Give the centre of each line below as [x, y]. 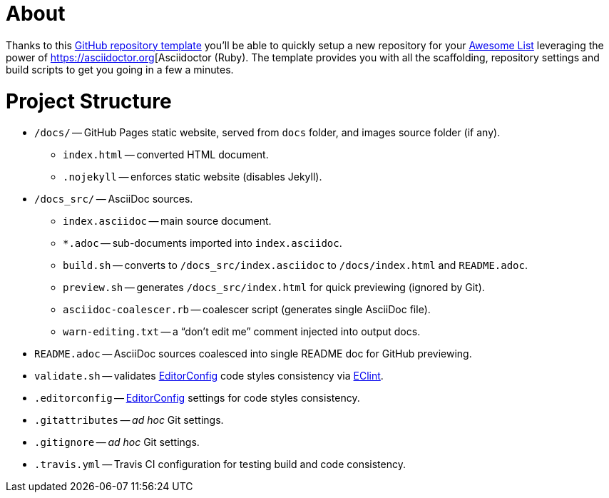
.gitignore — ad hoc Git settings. [117, 442]
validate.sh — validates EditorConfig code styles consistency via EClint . [209, 376]
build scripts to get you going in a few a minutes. [120, 69]
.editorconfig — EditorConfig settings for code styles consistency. [197, 398]
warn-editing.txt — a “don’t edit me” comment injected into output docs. [242, 332]
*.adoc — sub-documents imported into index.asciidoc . [203, 243]
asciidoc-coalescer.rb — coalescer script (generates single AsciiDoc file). [247, 310]
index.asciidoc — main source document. [167, 221]
